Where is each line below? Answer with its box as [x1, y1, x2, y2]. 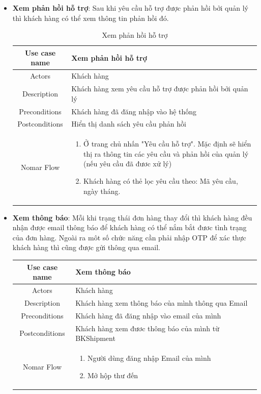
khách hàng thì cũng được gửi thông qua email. [12, 242, 160, 253]
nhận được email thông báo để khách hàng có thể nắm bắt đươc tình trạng [12, 222, 247, 233]
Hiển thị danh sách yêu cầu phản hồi [71, 118, 186, 129]
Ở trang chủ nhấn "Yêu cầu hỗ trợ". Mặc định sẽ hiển [83, 138, 251, 149]
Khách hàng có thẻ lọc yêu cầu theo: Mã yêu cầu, [83, 175, 238, 186]
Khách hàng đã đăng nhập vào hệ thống [71, 106, 197, 116]
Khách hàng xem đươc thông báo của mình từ [75, 323, 219, 333]
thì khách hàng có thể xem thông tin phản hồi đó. [12, 12, 169, 23]
